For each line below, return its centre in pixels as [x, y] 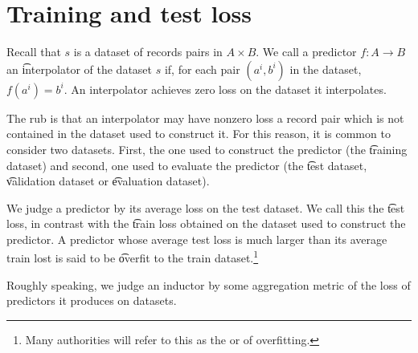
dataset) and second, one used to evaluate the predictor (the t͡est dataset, [187, 165]
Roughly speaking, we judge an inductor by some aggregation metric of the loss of [209, 284]
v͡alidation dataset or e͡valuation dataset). [108, 181]
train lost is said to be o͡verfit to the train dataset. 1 [133, 257]
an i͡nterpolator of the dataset [80, 69]
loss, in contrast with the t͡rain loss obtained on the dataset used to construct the [206, 223]
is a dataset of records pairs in [148, 52]
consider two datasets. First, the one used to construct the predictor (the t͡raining [207, 149]
